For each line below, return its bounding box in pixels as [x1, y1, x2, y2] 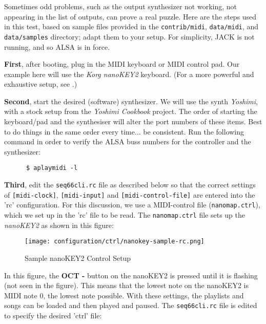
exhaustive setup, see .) [4, 79, 77, 89]
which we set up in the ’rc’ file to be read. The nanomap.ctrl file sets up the [4, 209, 245, 220]
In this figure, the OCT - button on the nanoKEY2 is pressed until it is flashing [4, 270, 258, 280]
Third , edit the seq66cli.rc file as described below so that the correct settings [4, 179, 256, 190]
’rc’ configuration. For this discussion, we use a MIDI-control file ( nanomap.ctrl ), [4, 199, 260, 210]
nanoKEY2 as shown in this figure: [4, 219, 114, 230]
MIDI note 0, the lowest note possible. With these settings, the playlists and [4, 290, 244, 300]
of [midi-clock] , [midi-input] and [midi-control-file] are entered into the [4, 189, 255, 200]
